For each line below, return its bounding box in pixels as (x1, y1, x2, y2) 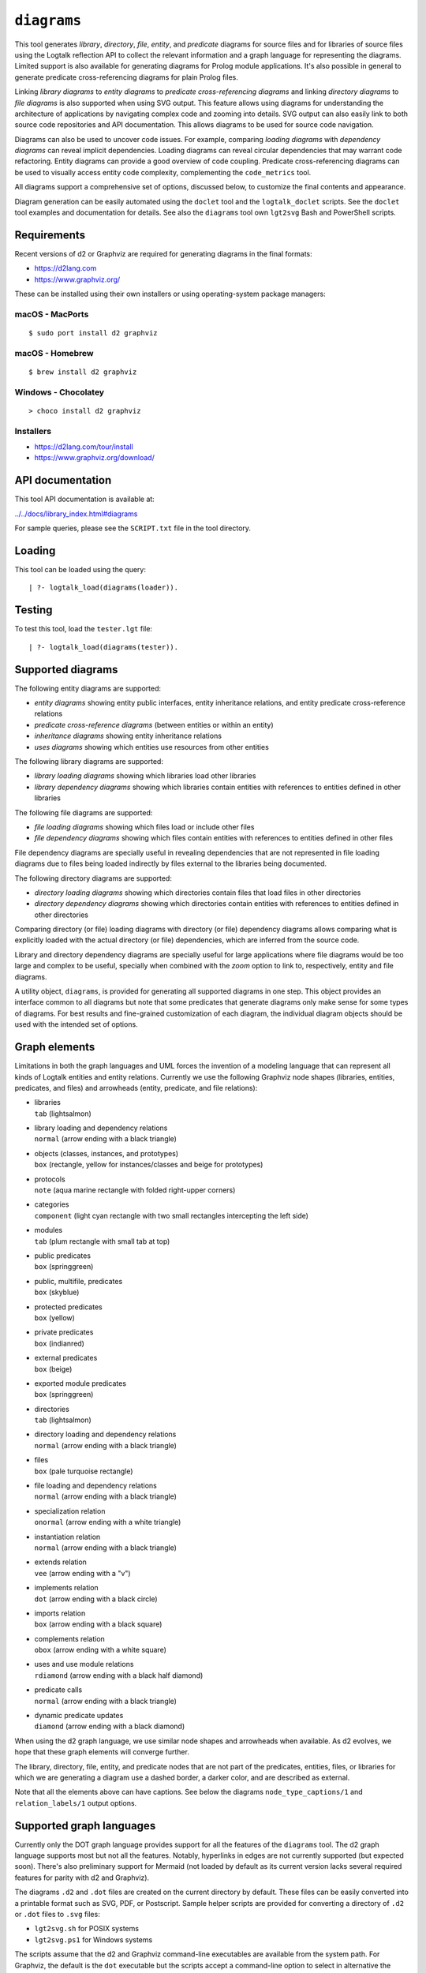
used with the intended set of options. (14, 1020, 138, 1029)
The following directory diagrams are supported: (14, 873, 173, 883)
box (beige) (34, 1364, 73, 1373)
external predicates (34, 1353, 98, 1363)
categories (34, 1200, 69, 1209)
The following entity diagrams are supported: (14, 683, 162, 693)
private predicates (34, 1327, 94, 1337)
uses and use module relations (34, 1660, 134, 1669)
